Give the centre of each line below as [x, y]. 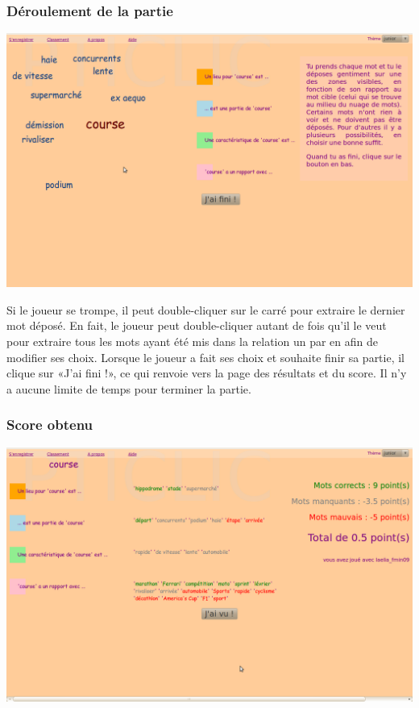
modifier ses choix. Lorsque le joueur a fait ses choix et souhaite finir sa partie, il [206, 357]
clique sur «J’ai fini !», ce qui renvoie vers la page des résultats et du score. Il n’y [207, 373]
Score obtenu [50, 425]
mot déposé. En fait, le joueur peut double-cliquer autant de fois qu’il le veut [197, 325]
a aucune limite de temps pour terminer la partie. [129, 388]
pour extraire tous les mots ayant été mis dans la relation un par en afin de [193, 341]
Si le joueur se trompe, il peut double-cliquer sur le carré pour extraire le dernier [206, 309]
